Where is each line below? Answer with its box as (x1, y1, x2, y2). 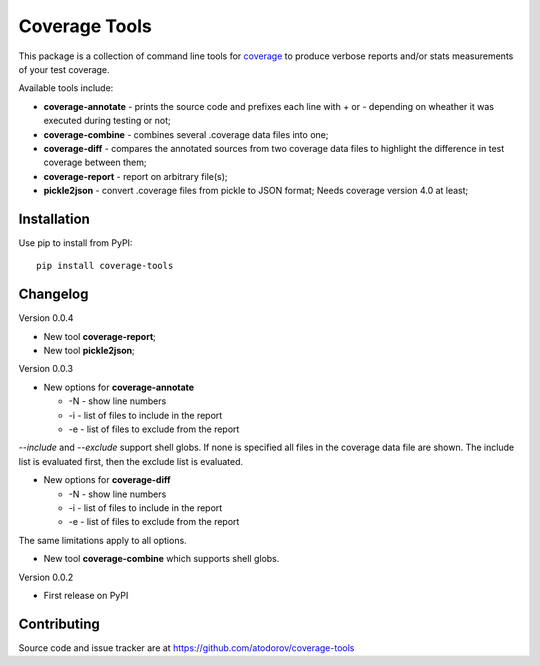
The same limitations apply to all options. (18, 534, 187, 546)
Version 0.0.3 (18, 363, 74, 375)
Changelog (18, 286, 89, 303)
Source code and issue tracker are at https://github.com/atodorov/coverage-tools (18, 641, 355, 654)
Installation (18, 210, 90, 227)
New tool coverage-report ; (43, 330, 157, 342)
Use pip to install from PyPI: (18, 236, 133, 249)
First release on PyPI (43, 589, 129, 601)
